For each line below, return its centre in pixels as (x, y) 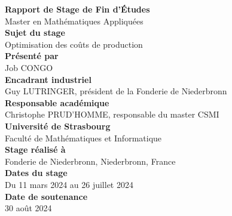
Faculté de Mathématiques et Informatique (83, 138)
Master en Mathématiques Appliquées (74, 21)
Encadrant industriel (48, 79)
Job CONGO (29, 67)
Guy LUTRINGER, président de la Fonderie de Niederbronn (116, 91)
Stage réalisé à (35, 149)
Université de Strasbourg (58, 126)
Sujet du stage (35, 33)
